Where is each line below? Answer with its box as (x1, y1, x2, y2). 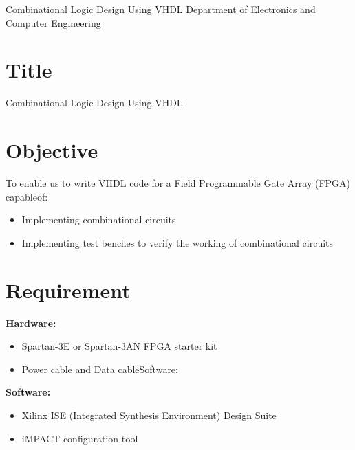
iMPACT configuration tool (21, 431, 138, 445)
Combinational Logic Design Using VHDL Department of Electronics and (6, 2, 316, 16)
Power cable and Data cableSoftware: (21, 361, 178, 376)
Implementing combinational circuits (21, 212, 176, 227)
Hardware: (6, 315, 56, 330)
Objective (6, 136, 98, 164)
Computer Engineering (6, 15, 101, 30)
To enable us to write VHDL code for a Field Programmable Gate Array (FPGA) (6, 176, 351, 190)
